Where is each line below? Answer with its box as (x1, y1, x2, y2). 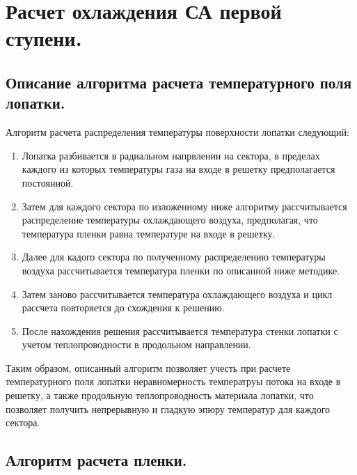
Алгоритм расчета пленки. (6, 449, 187, 471)
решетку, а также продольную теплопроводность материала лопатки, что (6, 388, 314, 403)
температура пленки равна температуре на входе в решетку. (22, 226, 276, 240)
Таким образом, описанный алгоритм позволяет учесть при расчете (6, 360, 291, 375)
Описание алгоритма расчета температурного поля (6, 71, 352, 93)
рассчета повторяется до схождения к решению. (22, 300, 225, 315)
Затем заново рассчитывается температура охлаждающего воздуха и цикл (22, 286, 333, 301)
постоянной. (22, 175, 74, 189)
